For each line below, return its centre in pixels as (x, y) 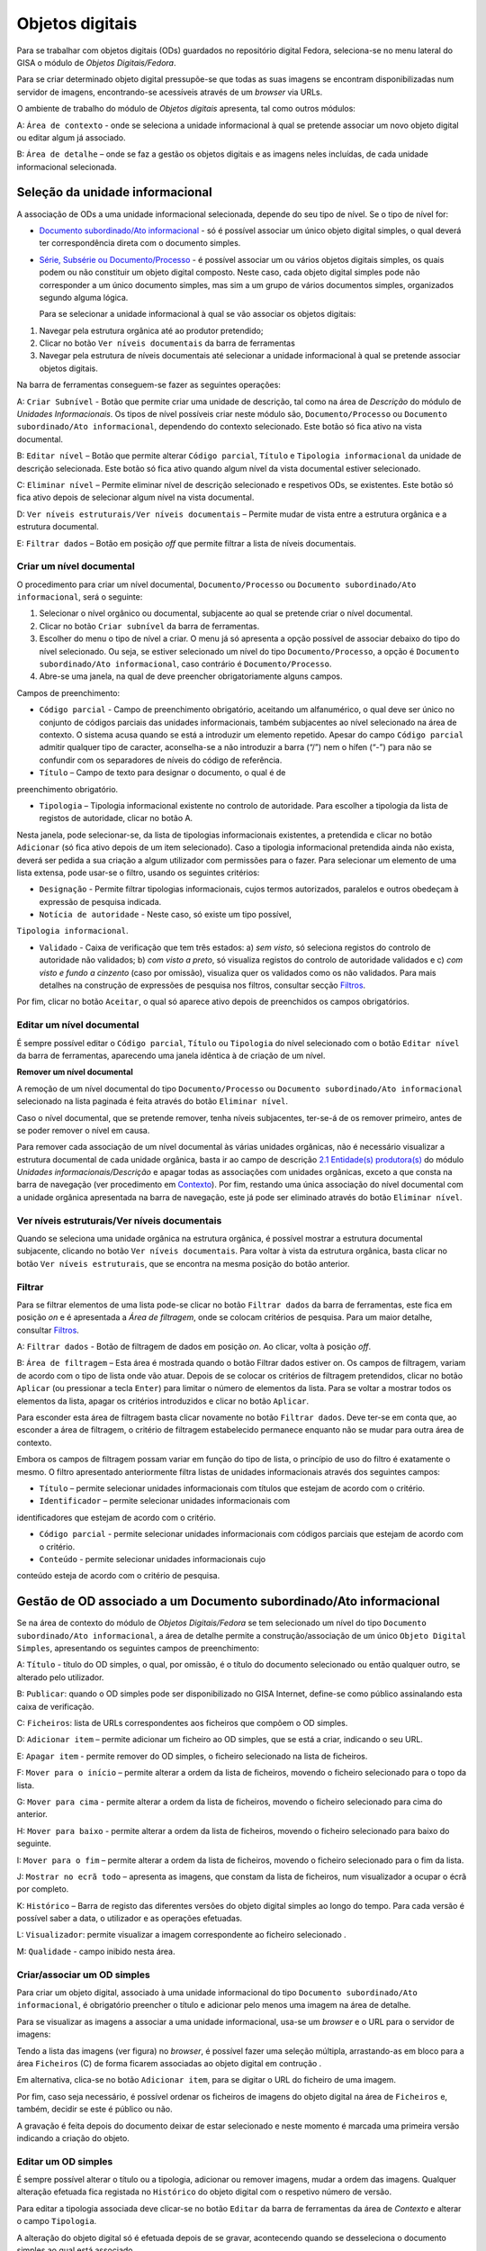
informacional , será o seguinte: (80, 597)
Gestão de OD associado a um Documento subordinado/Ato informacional (228, 1601)
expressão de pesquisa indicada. (100, 901)
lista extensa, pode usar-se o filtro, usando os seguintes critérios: (138, 872)
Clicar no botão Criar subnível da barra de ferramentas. (149, 626)
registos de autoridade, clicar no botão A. (116, 818)
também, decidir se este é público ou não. (94, 2109)
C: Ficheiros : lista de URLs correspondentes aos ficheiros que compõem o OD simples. (182, 1722)
